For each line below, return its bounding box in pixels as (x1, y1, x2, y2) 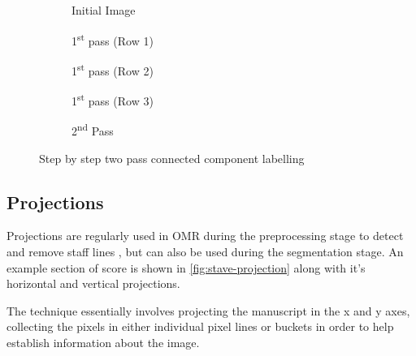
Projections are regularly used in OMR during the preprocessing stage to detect (6, 227, 404, 244)
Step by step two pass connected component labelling (39, 149, 305, 166)
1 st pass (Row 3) (71, 90, 154, 109)
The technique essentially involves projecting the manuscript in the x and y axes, (6, 302, 410, 319)
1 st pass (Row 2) (71, 59, 154, 79)
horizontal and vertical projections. (6, 275, 180, 292)
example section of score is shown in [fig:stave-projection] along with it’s (6, 259, 366, 276)
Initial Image (71, 2, 136, 18)
